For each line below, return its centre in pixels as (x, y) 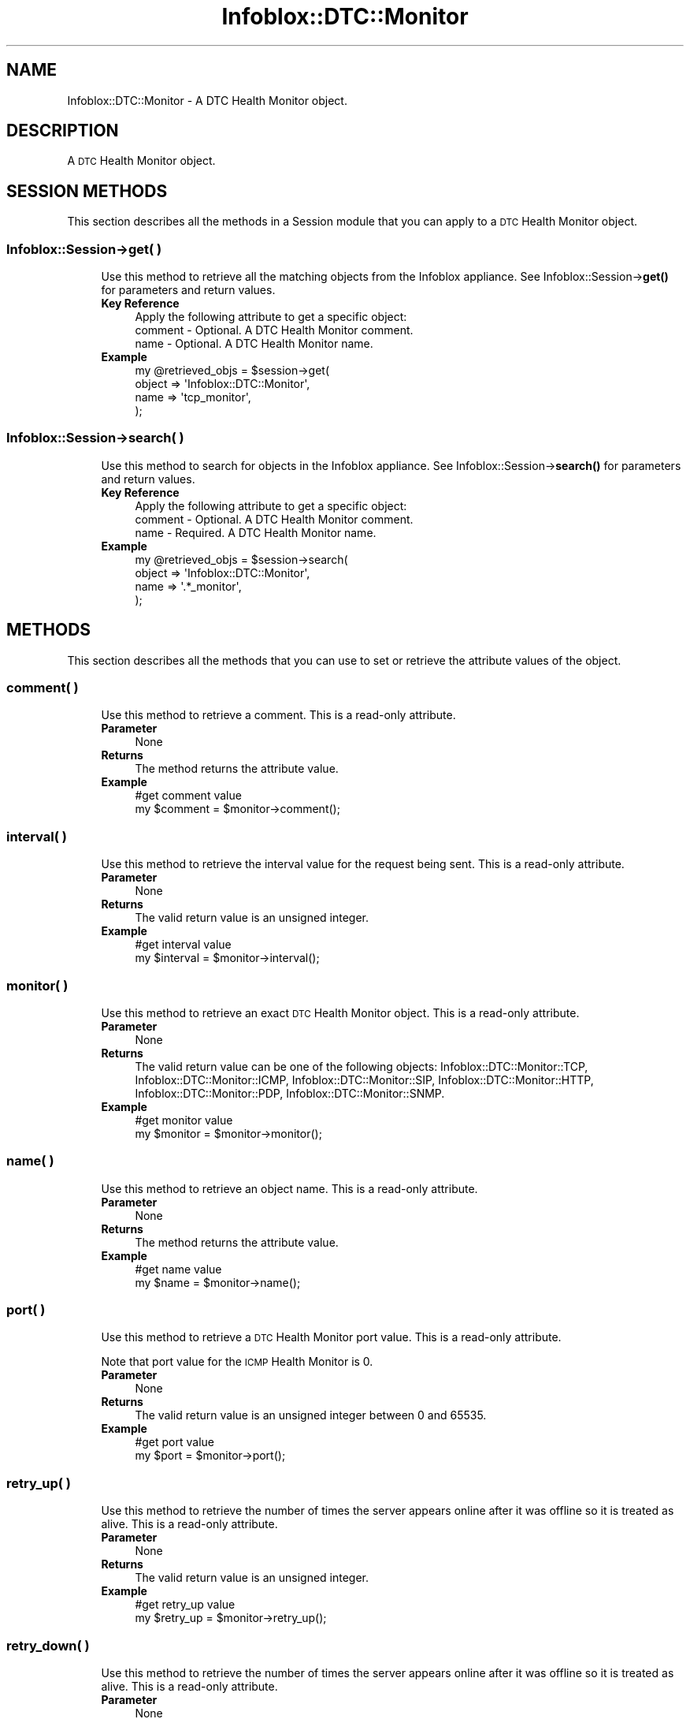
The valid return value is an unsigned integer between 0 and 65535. (311, 1415)
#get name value (178, 1269)
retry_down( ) (48, 1645)
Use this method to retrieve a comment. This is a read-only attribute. (278, 715)
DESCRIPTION (63, 131)
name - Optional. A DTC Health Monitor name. (254, 344)
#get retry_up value (185, 1605)
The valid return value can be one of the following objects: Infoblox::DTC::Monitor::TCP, (362, 1066)
